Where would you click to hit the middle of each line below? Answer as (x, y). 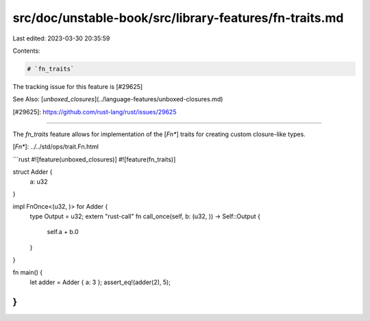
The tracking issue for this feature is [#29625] (78, 86)
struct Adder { (33, 172)
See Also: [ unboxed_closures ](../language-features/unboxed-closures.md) (118, 99)
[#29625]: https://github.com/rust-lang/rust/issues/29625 (95, 112)
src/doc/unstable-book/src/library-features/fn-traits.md (178, 18)
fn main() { (28, 272)
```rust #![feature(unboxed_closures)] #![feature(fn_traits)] (94, 159)
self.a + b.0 (63, 232)
